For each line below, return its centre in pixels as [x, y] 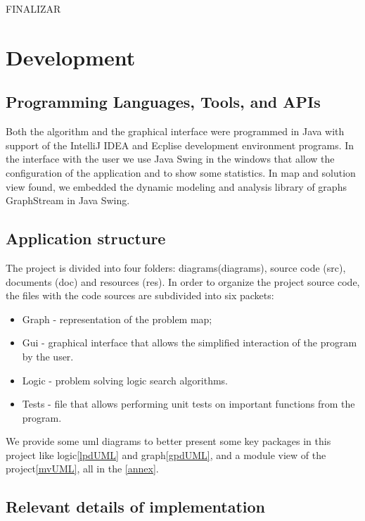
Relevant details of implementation [135, 507]
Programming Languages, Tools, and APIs [163, 102]
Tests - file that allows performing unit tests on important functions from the [188, 404]
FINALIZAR [33, 8]
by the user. [48, 356]
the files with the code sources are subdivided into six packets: [140, 295]
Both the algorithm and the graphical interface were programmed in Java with [175, 131]
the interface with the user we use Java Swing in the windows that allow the [170, 159]
